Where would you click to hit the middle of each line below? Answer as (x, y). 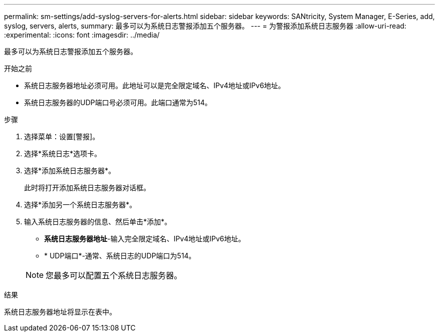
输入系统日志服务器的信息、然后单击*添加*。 (98, 222)
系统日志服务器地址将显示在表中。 (60, 312)
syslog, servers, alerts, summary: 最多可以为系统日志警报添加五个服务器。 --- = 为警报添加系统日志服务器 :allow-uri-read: (205, 26)
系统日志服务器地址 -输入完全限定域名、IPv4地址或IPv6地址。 (145, 239)
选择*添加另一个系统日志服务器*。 (80, 205)
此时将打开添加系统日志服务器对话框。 (87, 188)
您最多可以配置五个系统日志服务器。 (114, 275)
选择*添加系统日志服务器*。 (70, 171)
